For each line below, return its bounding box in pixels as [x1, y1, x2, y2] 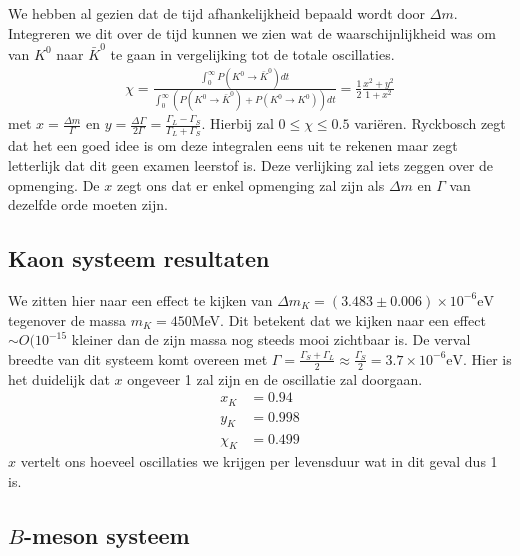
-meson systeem [23, 519, 190, 550]
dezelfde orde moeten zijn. [8, 194, 168, 215]
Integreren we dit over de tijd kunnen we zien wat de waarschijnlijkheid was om [8, 22, 496, 43]
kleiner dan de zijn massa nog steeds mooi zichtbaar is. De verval [71, 329, 471, 350]
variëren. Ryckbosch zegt [354, 113, 506, 134]
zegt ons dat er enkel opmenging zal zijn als [116, 174, 385, 195]
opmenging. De [8, 174, 100, 195]
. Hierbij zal [201, 113, 274, 134]
